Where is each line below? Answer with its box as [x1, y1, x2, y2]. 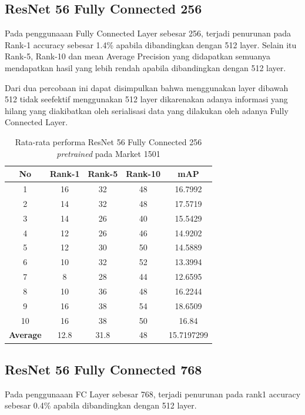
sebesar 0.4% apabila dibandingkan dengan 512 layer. [5, 399, 197, 411]
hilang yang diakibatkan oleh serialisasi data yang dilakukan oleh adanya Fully [5, 104, 289, 116]
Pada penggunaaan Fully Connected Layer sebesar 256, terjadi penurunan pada [5, 27, 291, 39]
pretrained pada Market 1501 [56, 147, 160, 159]
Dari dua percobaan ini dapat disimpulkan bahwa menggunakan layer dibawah [5, 81, 289, 93]
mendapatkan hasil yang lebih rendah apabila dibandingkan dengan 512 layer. [5, 61, 286, 73]
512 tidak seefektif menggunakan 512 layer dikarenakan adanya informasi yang [5, 93, 288, 105]
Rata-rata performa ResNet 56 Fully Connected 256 [15, 135, 202, 148]
